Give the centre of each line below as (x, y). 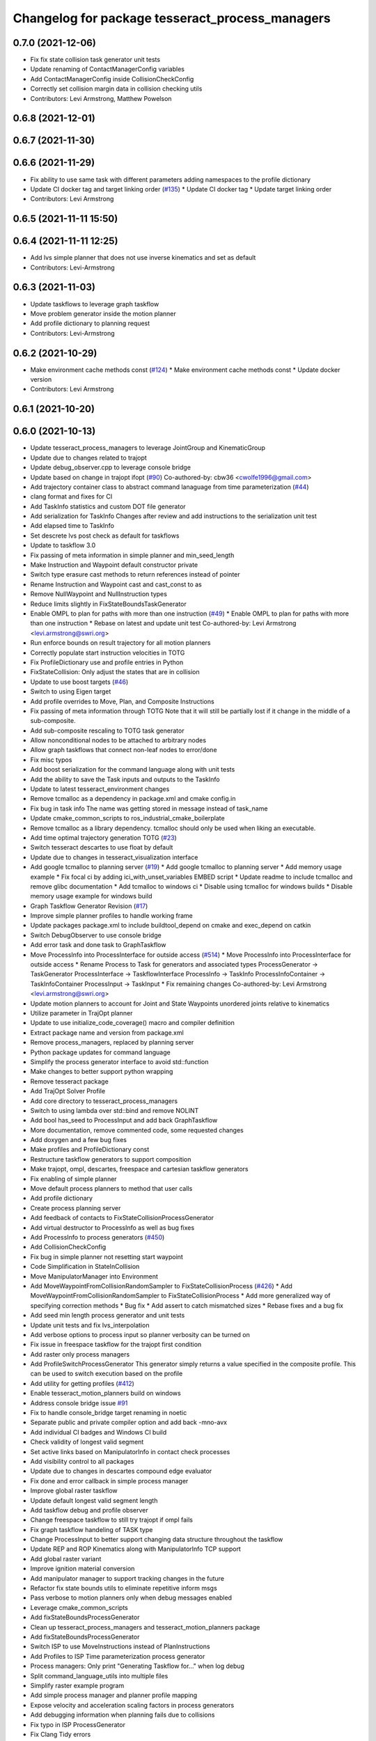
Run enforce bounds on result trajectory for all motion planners (121, 643)
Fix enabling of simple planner (74, 1179)
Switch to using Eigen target (71, 692)
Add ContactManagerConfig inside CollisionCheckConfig (112, 79)
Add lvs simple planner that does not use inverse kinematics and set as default (143, 258)
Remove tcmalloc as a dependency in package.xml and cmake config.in (133, 799)
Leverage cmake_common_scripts (79, 1607)
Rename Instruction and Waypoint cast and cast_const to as (116, 584)
